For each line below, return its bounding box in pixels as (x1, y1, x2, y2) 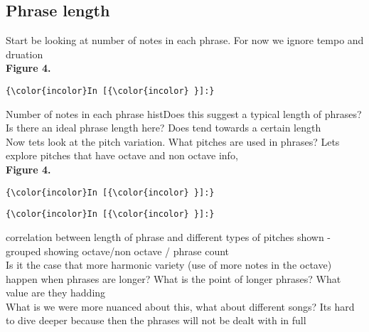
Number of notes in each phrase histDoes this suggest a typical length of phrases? (6, 106, 362, 121)
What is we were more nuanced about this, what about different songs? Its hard (6, 299, 355, 314)
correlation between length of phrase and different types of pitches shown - (6, 229, 331, 244)
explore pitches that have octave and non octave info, (6, 148, 238, 163)
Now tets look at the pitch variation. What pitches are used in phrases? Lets (6, 134, 340, 149)
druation (6, 46, 43, 61)
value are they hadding (6, 285, 106, 300)
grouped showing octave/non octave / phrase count (6, 243, 230, 258)
